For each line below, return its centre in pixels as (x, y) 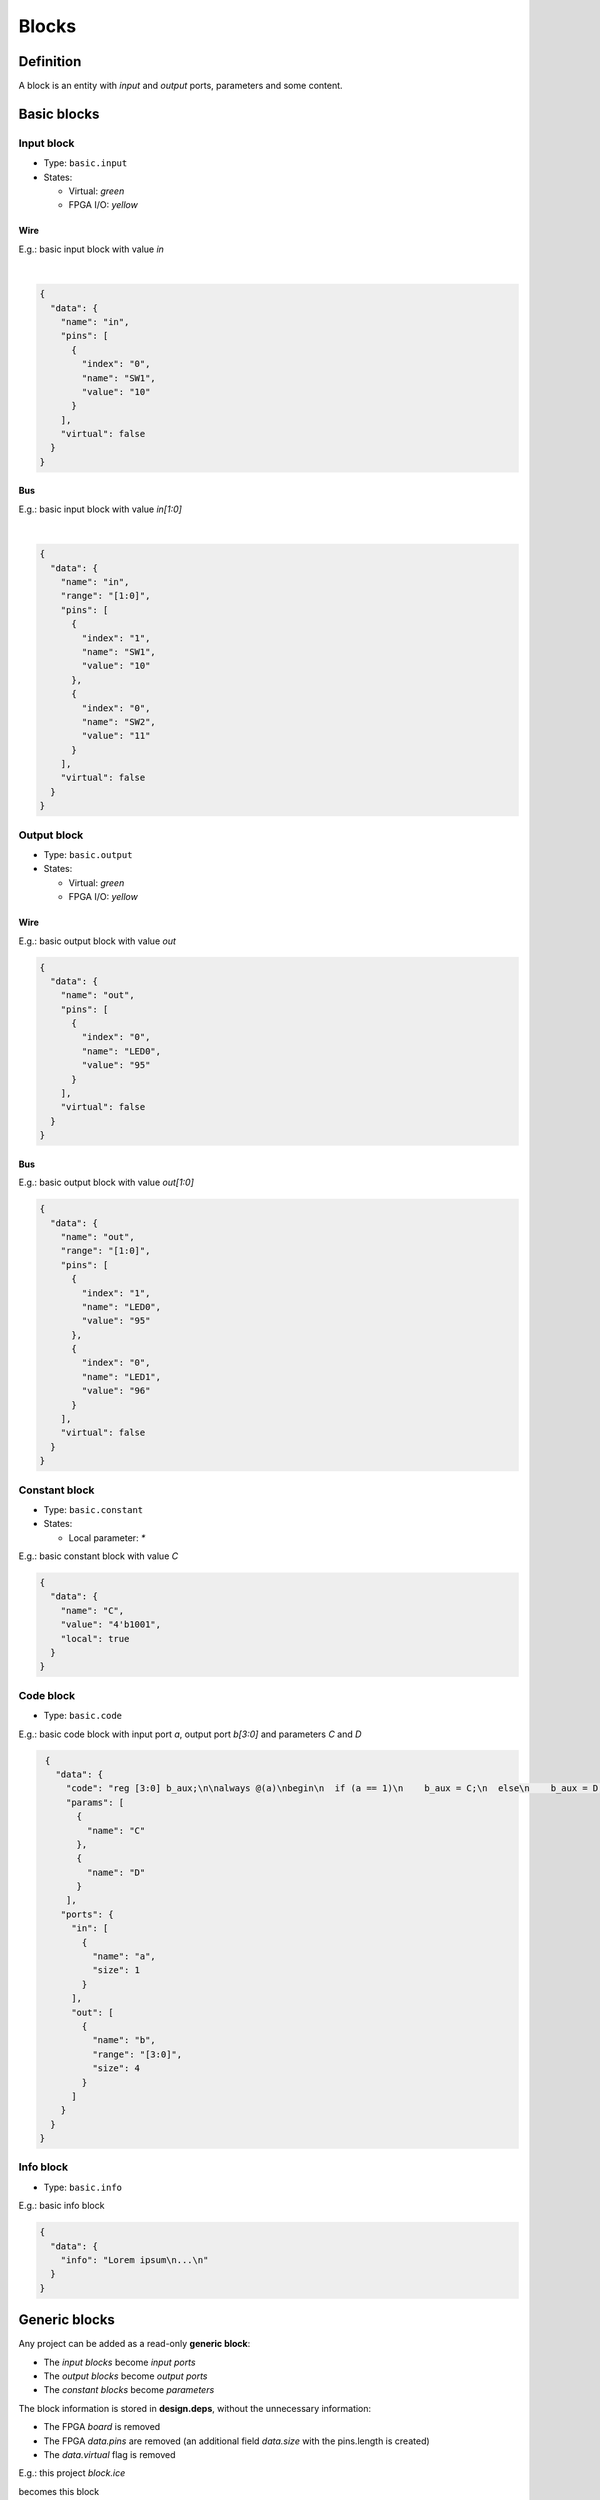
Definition (50, 61)
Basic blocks (59, 113)
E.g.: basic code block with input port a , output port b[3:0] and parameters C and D (190, 1734)
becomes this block (59, 2491)
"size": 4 (115, 2068)
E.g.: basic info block (61, 2206)
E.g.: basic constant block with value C (98, 1556)
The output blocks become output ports (125, 2376)
